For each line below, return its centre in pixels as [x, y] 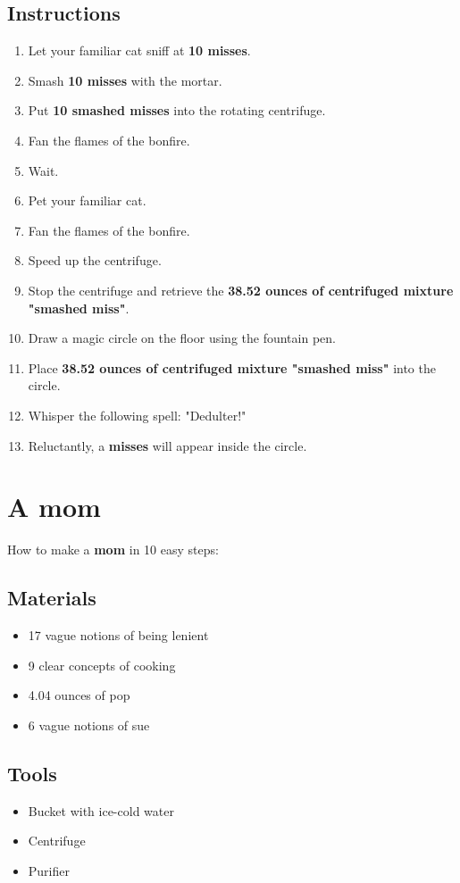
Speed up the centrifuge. [95, 260]
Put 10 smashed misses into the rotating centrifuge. [177, 110]
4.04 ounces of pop [79, 695]
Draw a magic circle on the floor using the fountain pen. [182, 338]
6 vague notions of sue [89, 725]
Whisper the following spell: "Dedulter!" [137, 415]
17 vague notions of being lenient [118, 635]
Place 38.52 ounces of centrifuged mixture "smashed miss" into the [232, 367]
